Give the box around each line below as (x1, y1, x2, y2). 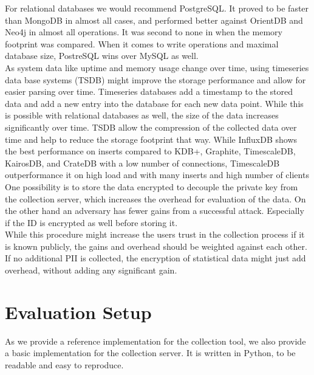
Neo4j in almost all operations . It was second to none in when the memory (5, 26, 282, 38)
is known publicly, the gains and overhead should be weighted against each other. (5, 239, 307, 252)
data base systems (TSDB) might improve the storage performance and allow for (5, 73, 306, 86)
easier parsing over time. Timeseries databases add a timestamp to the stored (5, 85, 293, 98)
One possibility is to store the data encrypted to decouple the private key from (5, 180, 298, 193)
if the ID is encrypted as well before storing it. (5, 216, 178, 229)
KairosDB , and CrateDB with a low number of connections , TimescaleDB (5, 156, 280, 169)
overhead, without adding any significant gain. (5, 264, 177, 277)
